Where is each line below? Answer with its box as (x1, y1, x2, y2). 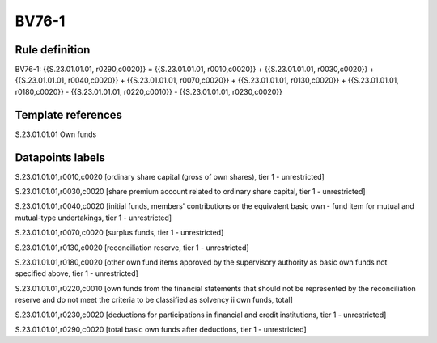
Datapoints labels (15, 150, 105, 164)
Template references (15, 108, 123, 121)
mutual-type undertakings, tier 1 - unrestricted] (15, 213, 172, 222)
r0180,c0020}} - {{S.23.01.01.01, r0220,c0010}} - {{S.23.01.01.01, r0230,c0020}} (15, 87, 282, 96)
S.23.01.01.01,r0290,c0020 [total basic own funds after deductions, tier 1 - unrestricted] (15, 324, 307, 334)
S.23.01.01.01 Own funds (15, 129, 97, 139)
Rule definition (15, 43, 91, 57)
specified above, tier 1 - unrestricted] (15, 269, 139, 278)
